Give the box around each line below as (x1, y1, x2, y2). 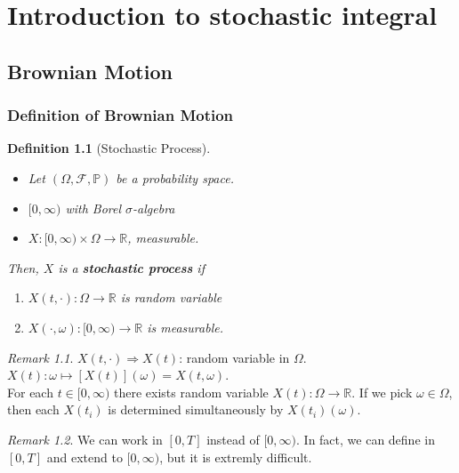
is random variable (120, 288, 222, 307)
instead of (206, 429, 260, 448)
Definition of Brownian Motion (7, 104, 234, 126)
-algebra (133, 198, 175, 217)
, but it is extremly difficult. (159, 447, 312, 466)
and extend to (46, 447, 123, 466)
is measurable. (147, 317, 223, 336)
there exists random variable (114, 382, 269, 401)
